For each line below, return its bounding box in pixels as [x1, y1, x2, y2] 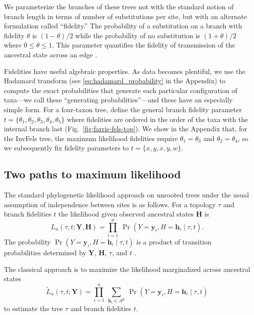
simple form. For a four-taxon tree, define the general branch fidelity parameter [4, 104, 242, 114]
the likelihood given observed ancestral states [58, 209, 194, 219]
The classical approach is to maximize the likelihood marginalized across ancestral [4, 264, 251, 274]
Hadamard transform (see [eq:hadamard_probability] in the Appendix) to [4, 75, 226, 86]
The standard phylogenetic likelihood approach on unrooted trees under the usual [4, 190, 249, 200]
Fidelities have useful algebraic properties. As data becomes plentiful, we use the [4, 66, 246, 76]
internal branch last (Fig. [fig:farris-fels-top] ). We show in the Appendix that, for [4, 123, 248, 134]
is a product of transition [136, 237, 212, 247]
